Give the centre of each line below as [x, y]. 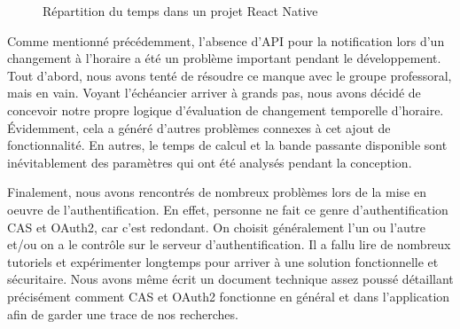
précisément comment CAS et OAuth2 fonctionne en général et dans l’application [229, 296]
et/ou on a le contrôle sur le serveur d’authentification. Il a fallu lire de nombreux [229, 244]
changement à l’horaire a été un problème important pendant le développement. [224, 58]
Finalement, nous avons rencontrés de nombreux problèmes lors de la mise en [217, 192]
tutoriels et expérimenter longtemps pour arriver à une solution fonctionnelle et [223, 261]
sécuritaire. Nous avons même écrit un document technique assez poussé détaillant [230, 279]
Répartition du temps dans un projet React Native [180, 11]
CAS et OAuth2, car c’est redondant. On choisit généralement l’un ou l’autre [217, 227]
